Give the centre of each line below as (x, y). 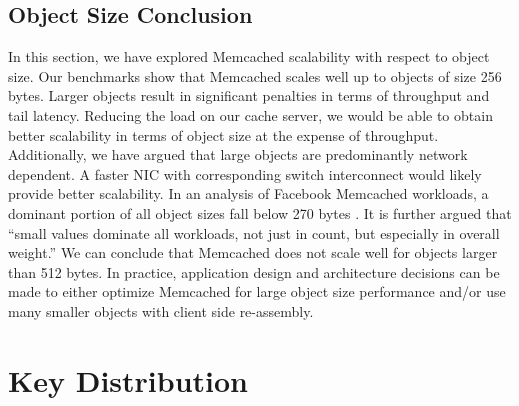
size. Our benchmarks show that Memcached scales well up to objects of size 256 (255, 75)
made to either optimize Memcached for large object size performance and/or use (257, 291)
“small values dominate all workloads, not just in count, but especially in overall (254, 232)
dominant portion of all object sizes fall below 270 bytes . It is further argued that (260, 212)
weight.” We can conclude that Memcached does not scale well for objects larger (253, 252)
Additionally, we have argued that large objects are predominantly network (238, 154)
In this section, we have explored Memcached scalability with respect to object (249, 56)
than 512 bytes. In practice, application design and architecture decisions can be (254, 271)
